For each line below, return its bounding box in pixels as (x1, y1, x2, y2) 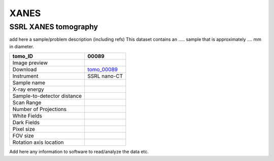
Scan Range (12, 99, 42, 106)
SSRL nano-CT (87, 73, 123, 80)
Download (12, 66, 37, 73)
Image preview (12, 60, 48, 67)
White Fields (12, 113, 43, 120)
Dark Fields (12, 119, 40, 126)
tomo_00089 (87, 66, 118, 73)
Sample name (12, 79, 46, 86)
